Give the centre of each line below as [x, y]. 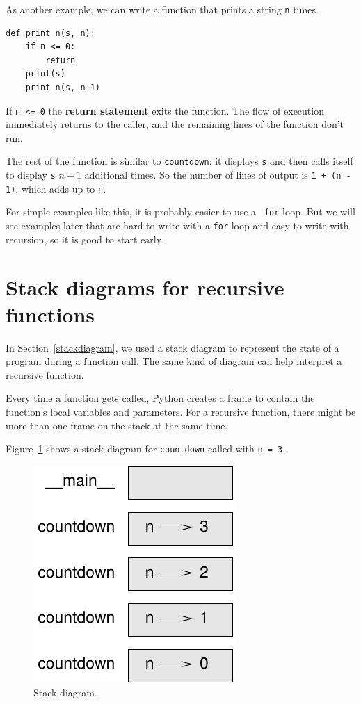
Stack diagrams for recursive [145, 287]
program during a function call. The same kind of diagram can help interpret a [174, 361]
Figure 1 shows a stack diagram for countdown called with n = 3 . [146, 449]
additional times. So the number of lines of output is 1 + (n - [218, 175]
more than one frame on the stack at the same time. [117, 425]
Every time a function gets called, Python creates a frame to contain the [160, 398]
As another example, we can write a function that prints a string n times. [162, 9]
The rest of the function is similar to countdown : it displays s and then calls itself [179, 161]
